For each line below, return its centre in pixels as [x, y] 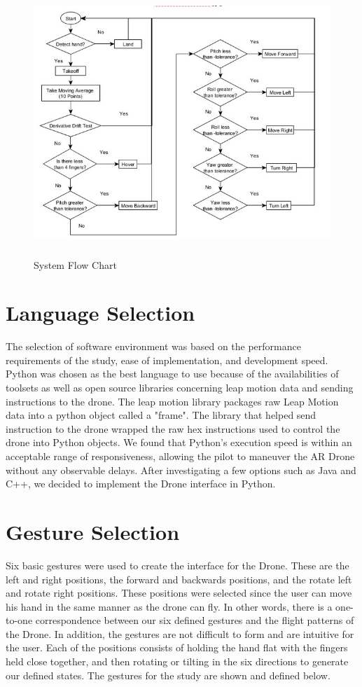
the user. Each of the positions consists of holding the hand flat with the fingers [177, 647]
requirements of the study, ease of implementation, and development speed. [167, 360]
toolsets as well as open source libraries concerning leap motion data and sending [180, 388]
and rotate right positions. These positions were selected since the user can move [179, 593]
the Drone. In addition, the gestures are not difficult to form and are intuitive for [180, 633]
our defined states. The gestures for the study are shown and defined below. [168, 675]
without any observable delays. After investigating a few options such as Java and [181, 470]
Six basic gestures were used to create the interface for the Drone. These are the [177, 565]
